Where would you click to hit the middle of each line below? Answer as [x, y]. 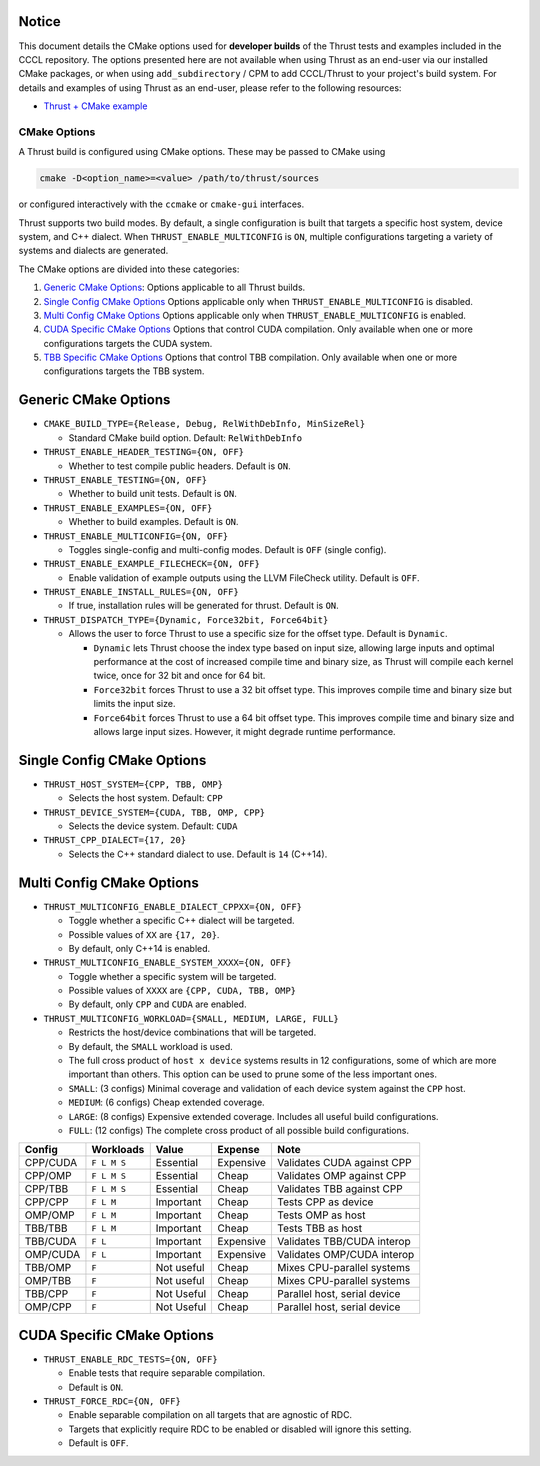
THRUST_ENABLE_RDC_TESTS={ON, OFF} [131, 1359]
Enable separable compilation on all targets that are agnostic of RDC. [210, 1415]
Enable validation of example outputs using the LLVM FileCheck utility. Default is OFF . [244, 577]
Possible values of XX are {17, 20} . [144, 934]
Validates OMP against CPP [341, 1176]
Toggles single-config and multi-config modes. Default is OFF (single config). [227, 549]
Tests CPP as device [325, 1202]
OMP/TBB [48, 1281]
